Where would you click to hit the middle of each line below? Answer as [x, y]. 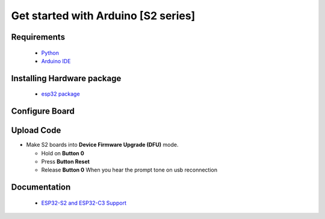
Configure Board [43, 111]
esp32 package [61, 94]
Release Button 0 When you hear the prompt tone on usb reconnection [129, 170]
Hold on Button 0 [63, 153]
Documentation [41, 187]
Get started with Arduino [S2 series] [103, 16]
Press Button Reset [66, 162]
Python [50, 53]
